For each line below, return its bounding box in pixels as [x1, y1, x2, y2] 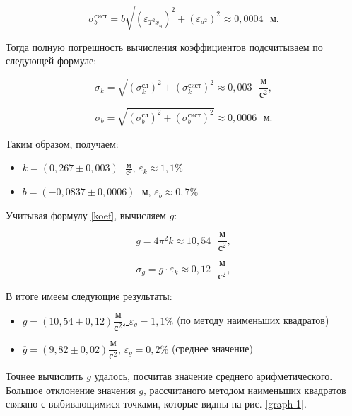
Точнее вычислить [6, 369, 83, 383]
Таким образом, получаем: [6, 136, 119, 151]
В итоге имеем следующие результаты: [6, 288, 172, 303]
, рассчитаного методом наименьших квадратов [143, 382, 346, 397]
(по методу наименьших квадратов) [176, 313, 329, 328]
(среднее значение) [171, 341, 253, 356]
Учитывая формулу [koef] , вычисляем [6, 207, 166, 222]
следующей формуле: [6, 53, 97, 68]
